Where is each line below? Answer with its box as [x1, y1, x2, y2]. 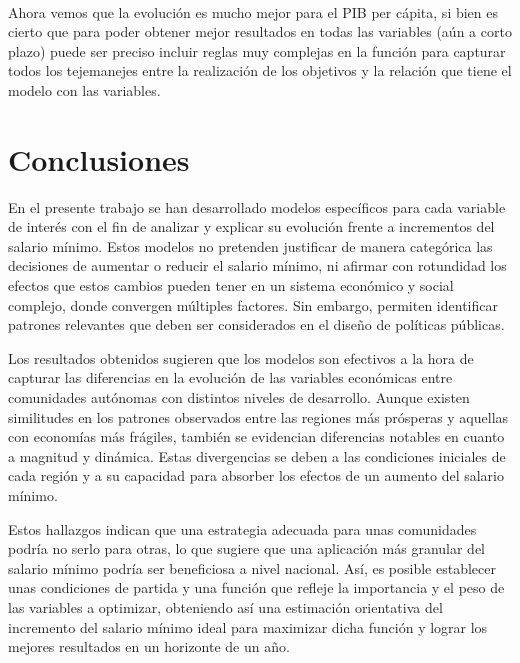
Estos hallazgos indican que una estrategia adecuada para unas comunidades [8, 518, 477, 539]
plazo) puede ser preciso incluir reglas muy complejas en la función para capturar [8, 40, 506, 61]
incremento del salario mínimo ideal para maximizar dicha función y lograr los [8, 616, 488, 637]
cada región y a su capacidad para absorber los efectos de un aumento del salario [8, 465, 505, 486]
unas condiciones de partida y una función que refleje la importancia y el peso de [8, 577, 505, 598]
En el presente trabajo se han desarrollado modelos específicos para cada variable [8, 196, 506, 217]
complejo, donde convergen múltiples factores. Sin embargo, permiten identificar [8, 294, 498, 315]
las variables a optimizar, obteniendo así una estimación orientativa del [8, 596, 443, 617]
